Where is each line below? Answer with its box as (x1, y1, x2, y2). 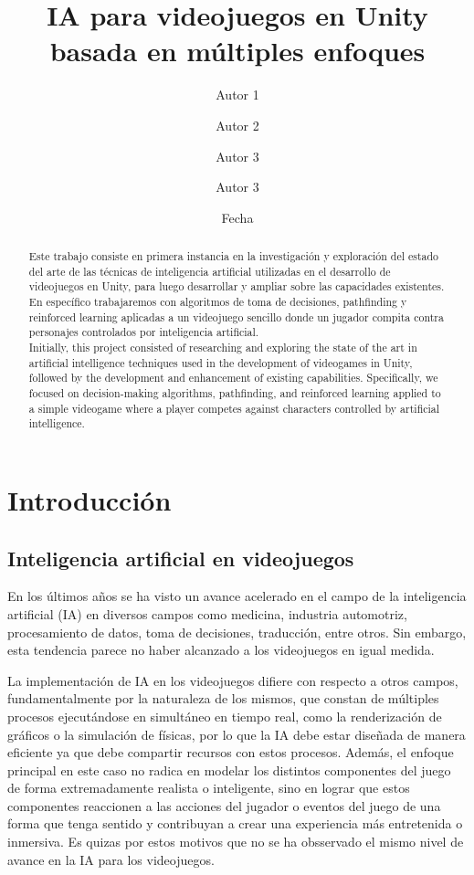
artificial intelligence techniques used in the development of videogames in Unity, (28, 354, 413, 370)
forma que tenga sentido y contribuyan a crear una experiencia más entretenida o (7, 814, 463, 833)
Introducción (7, 480, 172, 518)
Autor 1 (216, 85, 259, 104)
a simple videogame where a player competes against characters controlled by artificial (28, 400, 440, 416)
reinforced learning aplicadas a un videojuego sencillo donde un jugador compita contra (28, 309, 444, 324)
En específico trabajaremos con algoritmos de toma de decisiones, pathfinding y (28, 294, 407, 310)
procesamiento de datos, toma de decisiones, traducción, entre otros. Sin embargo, (7, 622, 467, 641)
